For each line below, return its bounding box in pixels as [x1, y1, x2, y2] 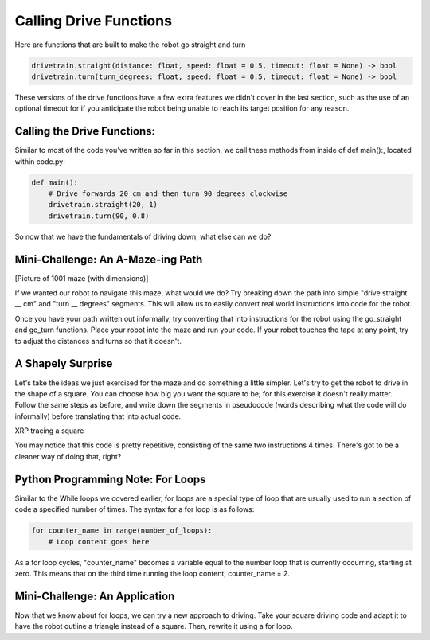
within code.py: [14, 156, 65, 166]
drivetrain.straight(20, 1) [48, 200, 158, 209]
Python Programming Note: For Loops [14, 472, 206, 486]
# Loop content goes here [48, 537, 150, 546]
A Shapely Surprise [14, 357, 113, 370]
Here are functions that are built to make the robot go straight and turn [14, 40, 246, 49]
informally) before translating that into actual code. [14, 411, 182, 421]
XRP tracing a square [14, 426, 84, 435]
